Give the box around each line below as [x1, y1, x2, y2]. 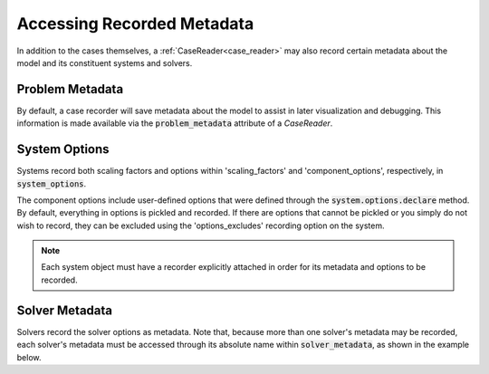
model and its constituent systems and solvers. [16, 57, 193, 68]
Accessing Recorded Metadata [16, 14, 254, 34]
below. [16, 351, 42, 362]
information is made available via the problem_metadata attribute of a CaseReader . [16, 118, 333, 129]
